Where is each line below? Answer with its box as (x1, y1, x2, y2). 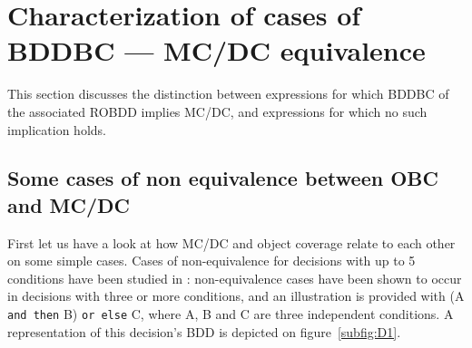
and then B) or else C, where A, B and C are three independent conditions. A (7, 304, 454, 324)
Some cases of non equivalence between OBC (7, 164, 438, 192)
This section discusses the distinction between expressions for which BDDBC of (7, 84, 449, 103)
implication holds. (7, 120, 106, 139)
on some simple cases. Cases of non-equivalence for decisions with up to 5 (7, 251, 416, 270)
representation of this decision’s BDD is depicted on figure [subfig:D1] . (7, 322, 401, 341)
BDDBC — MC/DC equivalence (7, 32, 426, 69)
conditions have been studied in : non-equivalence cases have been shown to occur (7, 268, 462, 287)
